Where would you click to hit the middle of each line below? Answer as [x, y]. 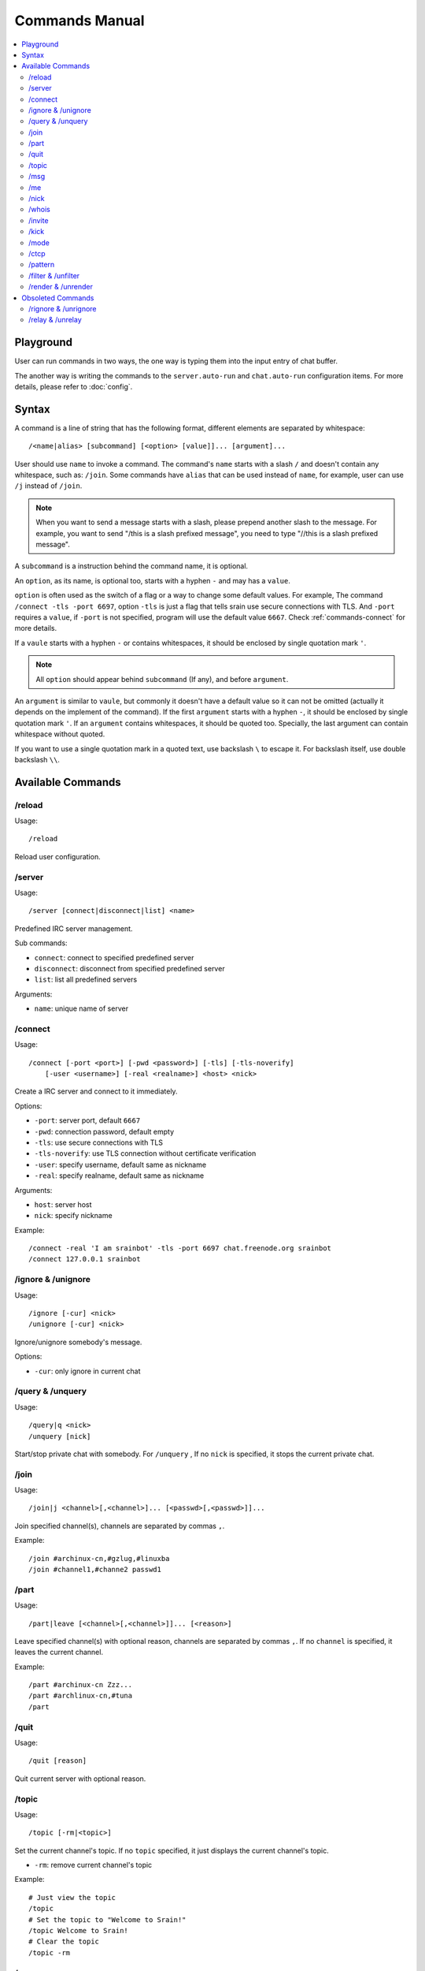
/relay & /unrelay [55, 320]
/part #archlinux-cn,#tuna [81, 1696]
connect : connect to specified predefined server [114, 957]
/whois [39, 210]
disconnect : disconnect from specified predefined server [129, 968]
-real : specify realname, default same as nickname [119, 1176]
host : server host [63, 1204]
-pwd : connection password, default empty [104, 1131]
